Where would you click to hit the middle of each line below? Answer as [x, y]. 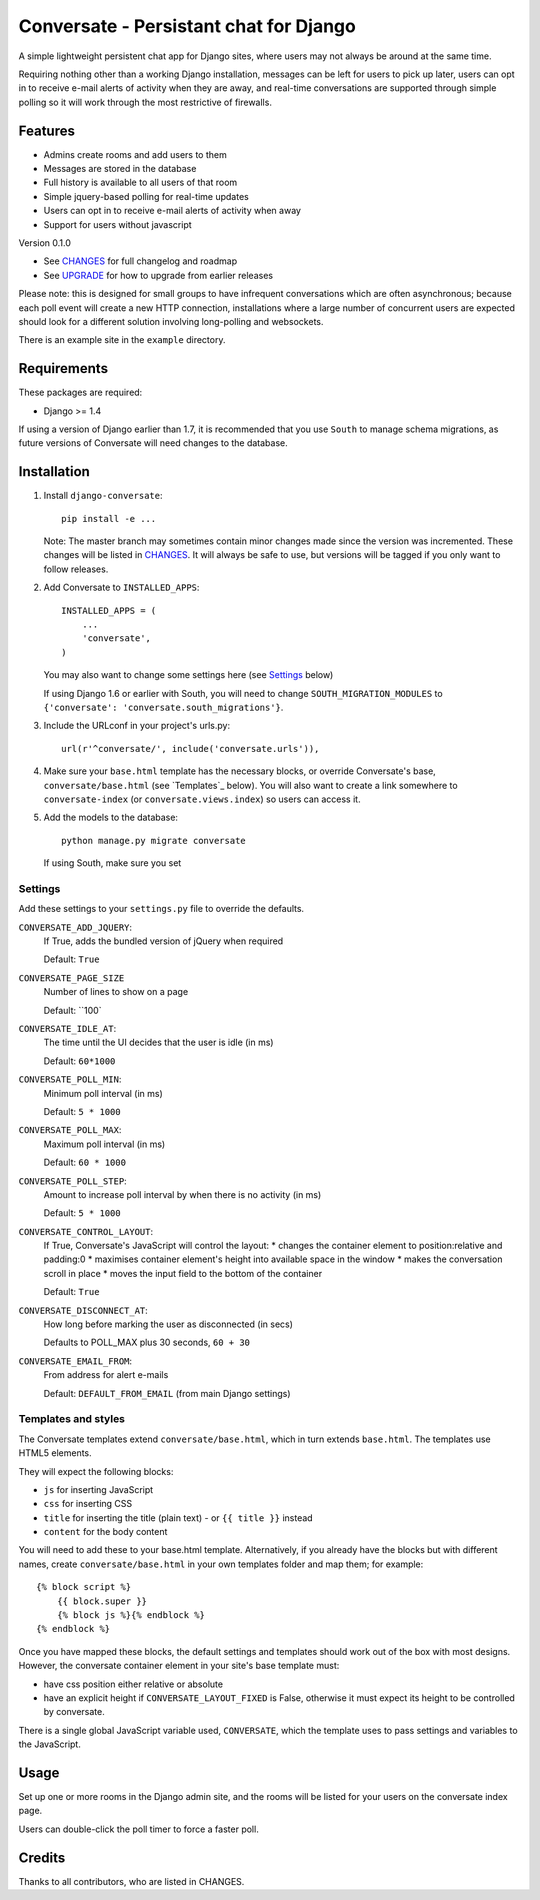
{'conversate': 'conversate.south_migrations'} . [163, 707]
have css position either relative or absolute [133, 1684]
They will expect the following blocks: [96, 1471]
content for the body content [105, 1532]
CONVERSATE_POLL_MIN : [70, 1079]
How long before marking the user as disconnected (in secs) [168, 1324]
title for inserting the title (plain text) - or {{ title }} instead [178, 1517]
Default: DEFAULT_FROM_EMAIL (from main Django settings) [167, 1393]
